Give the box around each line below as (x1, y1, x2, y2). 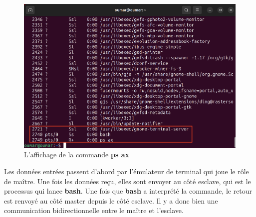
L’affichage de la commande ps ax (24, 149, 129, 160)
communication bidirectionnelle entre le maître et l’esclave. (4, 205, 184, 216)
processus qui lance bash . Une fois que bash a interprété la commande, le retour (4, 186, 253, 196)
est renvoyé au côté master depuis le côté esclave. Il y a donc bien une (4, 195, 218, 206)
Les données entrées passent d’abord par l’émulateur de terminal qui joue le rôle (4, 166, 249, 177)
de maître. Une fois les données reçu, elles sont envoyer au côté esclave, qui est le (4, 176, 251, 186)
